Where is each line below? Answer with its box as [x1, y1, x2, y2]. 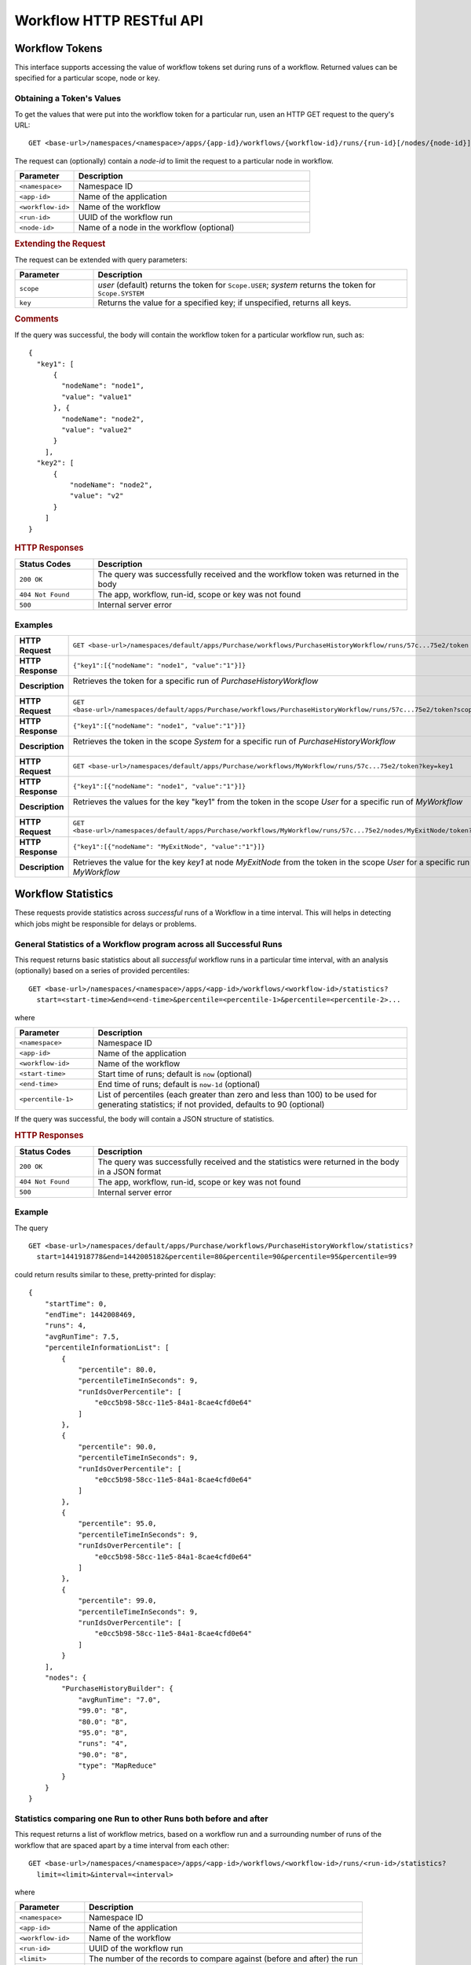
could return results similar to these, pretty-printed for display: [14, 1269, 216, 1279]
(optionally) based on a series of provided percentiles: [14, 966, 190, 975]
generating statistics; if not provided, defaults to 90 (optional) [97, 1099, 325, 1110]
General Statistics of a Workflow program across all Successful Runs [14, 938, 283, 949]
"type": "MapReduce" [78, 1761, 157, 1770]
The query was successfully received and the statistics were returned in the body [97, 1156, 400, 1167]
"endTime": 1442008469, [44, 1310, 137, 1320]
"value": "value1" [61, 392, 133, 401]
